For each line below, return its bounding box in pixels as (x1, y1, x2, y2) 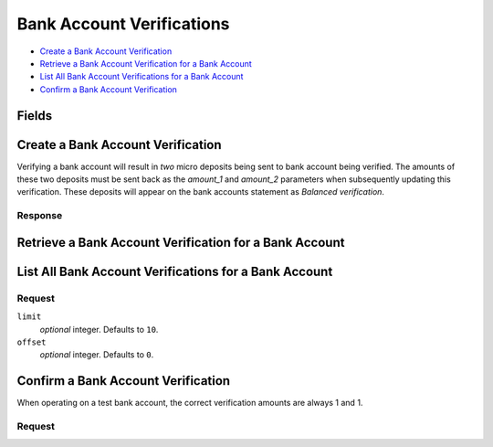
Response (16, 209, 63, 222)
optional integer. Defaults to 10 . (39, 324, 159, 335)
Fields (16, 108, 53, 123)
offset (16, 336, 47, 347)
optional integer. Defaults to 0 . (39, 349, 154, 360)
